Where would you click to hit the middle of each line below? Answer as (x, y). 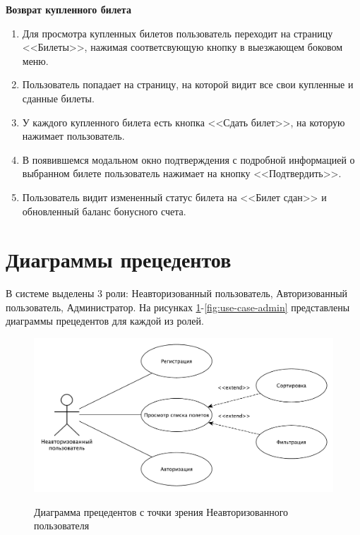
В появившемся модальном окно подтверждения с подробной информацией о (188, 159)
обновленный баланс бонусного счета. (104, 211)
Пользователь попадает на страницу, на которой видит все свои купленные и (188, 84)
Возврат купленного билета (68, 9)
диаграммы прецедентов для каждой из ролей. (105, 321)
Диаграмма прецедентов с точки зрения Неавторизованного (161, 511)
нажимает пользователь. (73, 136)
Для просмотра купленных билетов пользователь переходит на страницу (178, 33)
